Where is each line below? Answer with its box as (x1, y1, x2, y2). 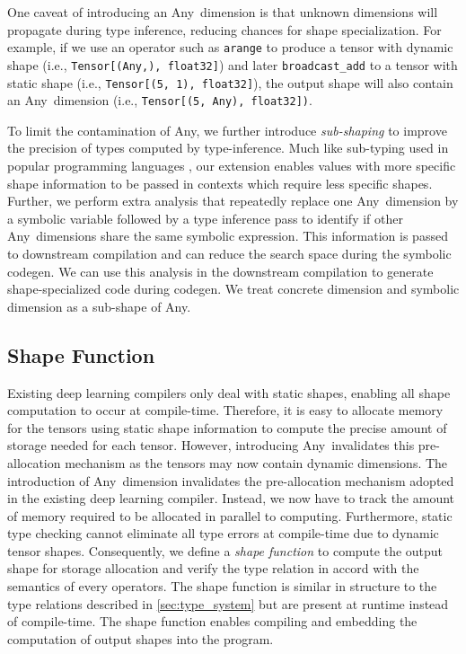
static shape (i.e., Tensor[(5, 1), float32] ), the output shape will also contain (7, 73, 453, 92)
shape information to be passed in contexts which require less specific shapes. (7, 173, 433, 192)
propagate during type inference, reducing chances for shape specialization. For (7, 20, 442, 39)
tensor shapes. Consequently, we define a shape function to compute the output (7, 541, 444, 560)
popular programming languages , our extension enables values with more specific (7, 156, 456, 174)
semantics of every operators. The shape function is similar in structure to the (7, 577, 437, 596)
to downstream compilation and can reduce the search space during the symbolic (7, 243, 452, 262)
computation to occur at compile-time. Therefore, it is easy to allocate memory (7, 401, 444, 420)
